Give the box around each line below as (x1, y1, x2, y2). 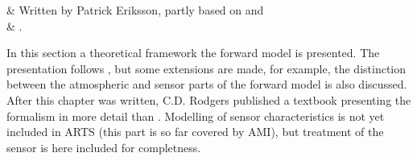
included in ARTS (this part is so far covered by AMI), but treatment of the (6, 123, 384, 140)
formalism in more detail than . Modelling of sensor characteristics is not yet (6, 107, 385, 124)
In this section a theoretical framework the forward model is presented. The (6, 44, 380, 61)
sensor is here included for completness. (6, 138, 201, 155)
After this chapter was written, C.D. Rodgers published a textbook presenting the (6, 91, 411, 108)
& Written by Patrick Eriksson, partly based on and (6, 2, 264, 18)
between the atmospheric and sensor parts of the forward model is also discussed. (6, 76, 407, 93)
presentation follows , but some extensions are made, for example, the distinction (6, 60, 407, 76)
